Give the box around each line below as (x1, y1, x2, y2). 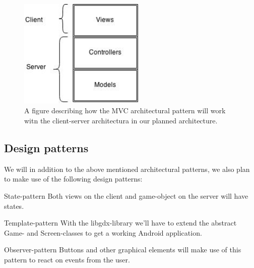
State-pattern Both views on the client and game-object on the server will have (4, 190, 248, 201)
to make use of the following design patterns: (4, 173, 143, 184)
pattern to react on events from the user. (4, 254, 130, 264)
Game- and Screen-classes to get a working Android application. (4, 227, 202, 238)
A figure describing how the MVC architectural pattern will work (24, 105, 226, 116)
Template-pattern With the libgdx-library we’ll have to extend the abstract (4, 217, 237, 228)
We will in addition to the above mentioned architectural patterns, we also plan (4, 163, 250, 174)
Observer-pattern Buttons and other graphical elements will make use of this (4, 244, 241, 255)
